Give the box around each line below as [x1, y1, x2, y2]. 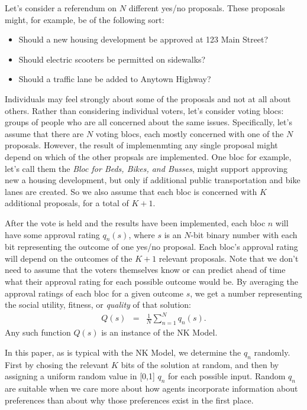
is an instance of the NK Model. [101, 326, 218, 339]
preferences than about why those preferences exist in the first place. [5, 393, 254, 406]
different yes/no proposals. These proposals [128, 2, 285, 14]
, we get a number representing [190, 287, 302, 299]
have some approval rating [5, 228, 100, 240]
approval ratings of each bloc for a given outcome [5, 287, 183, 299]
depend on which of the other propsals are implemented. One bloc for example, [5, 150, 292, 162]
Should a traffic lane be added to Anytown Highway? [18, 73, 211, 85]
